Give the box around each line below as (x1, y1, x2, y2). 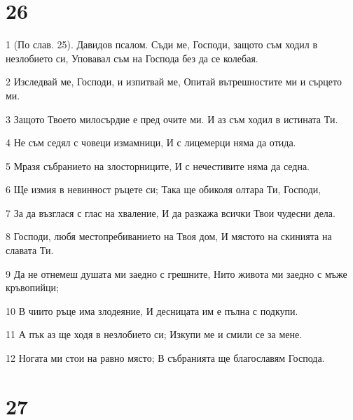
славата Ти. (6, 243, 54, 258)
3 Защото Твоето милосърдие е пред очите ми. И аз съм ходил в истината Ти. (6, 111, 338, 126)
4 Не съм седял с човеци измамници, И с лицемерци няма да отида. (6, 135, 296, 150)
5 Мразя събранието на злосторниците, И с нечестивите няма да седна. (6, 158, 310, 173)
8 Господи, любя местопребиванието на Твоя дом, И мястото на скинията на (6, 229, 332, 244)
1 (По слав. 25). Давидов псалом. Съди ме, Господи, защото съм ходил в (6, 37, 318, 52)
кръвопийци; (6, 280, 59, 295)
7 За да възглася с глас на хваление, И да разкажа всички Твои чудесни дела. (6, 205, 335, 220)
